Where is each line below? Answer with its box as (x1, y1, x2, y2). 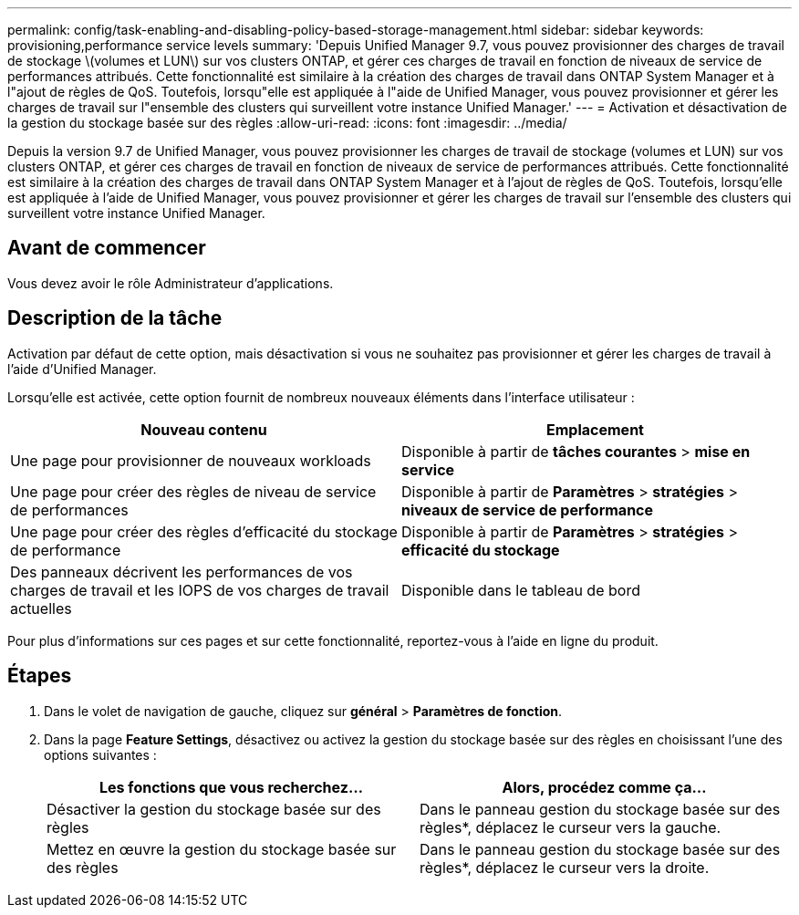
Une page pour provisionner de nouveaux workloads (10, 451, 371, 470)
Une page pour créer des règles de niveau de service (10, 482, 377, 501)
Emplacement (546, 420, 644, 439)
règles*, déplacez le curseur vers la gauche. (420, 817, 721, 837)
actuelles (10, 598, 72, 618)
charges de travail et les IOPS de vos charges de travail (10, 580, 389, 599)
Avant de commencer (7, 236, 206, 260)
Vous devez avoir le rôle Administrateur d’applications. (7, 275, 334, 291)
